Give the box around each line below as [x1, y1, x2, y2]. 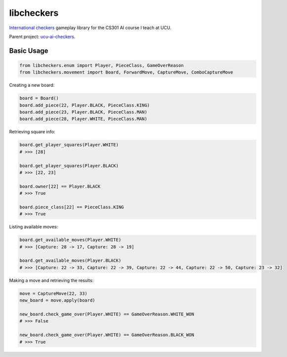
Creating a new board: [9, 82, 55, 88]
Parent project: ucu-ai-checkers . [9, 34, 76, 40]
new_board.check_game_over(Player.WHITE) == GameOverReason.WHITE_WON [19, 312, 195, 317]
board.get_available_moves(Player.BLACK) [19, 258, 122, 264]
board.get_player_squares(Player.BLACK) [19, 163, 119, 168]
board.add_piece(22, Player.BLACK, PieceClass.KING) [19, 102, 150, 108]
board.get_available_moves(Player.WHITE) [19, 237, 122, 243]
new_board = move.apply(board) [19, 298, 96, 303]
